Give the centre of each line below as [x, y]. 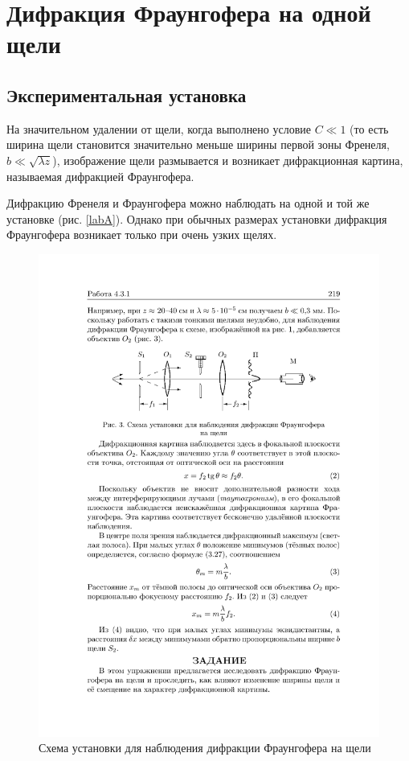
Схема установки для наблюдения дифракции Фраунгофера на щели [205, 748]
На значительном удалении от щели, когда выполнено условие [159, 128]
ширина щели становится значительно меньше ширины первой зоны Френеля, [198, 144]
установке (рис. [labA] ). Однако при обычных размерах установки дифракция [197, 218]
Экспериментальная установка [127, 95]
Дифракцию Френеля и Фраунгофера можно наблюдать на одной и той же [188, 203]
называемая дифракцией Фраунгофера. [100, 176]
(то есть [369, 128]
